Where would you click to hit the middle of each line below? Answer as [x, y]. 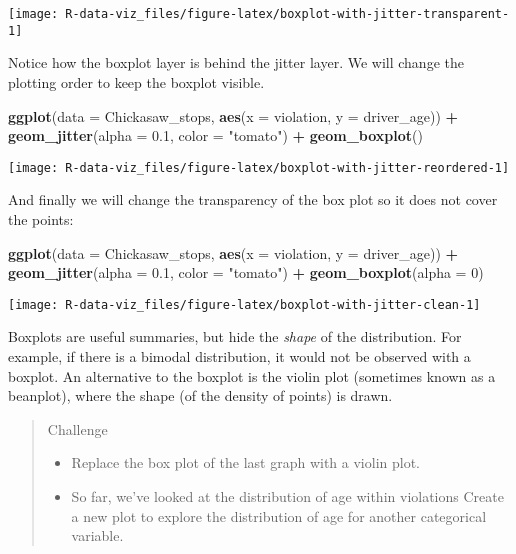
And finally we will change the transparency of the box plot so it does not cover [253, 199]
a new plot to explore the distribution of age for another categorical [279, 515]
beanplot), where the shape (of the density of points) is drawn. [200, 395]
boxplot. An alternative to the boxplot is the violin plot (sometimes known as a [252, 375]
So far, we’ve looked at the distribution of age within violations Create [287, 495]
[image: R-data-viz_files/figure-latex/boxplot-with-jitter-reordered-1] [259, 167]
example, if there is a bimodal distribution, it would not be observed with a [239, 355]
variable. [97, 535]
